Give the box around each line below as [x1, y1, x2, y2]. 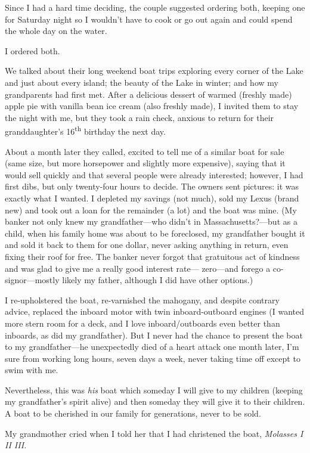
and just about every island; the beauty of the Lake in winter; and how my [5, 76, 278, 88]
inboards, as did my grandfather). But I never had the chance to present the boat [5, 328, 303, 341]
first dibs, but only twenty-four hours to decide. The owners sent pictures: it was [5, 180, 299, 193]
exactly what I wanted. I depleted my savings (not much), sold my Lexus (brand [5, 191, 299, 204]
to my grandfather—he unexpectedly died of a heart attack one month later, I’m [5, 340, 299, 353]
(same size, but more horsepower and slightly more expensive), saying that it [5, 157, 286, 169]
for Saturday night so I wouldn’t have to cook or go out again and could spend [5, 13, 293, 25]
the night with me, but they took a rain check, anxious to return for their [5, 111, 274, 123]
